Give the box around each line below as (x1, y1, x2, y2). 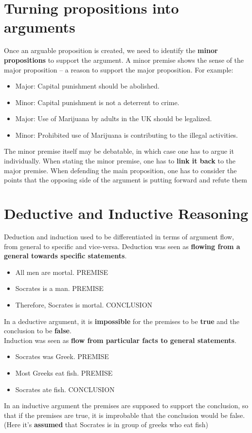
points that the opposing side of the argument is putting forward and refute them (4, 175, 247, 185)
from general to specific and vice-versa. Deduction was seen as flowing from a (4, 241, 240, 251)
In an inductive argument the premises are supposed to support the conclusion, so (4, 400, 249, 411)
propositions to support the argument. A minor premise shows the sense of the (4, 54, 244, 65)
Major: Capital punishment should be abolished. (15, 81, 160, 91)
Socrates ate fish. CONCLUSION (15, 384, 115, 394)
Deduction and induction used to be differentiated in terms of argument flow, (4, 231, 234, 241)
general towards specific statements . (4, 251, 127, 261)
